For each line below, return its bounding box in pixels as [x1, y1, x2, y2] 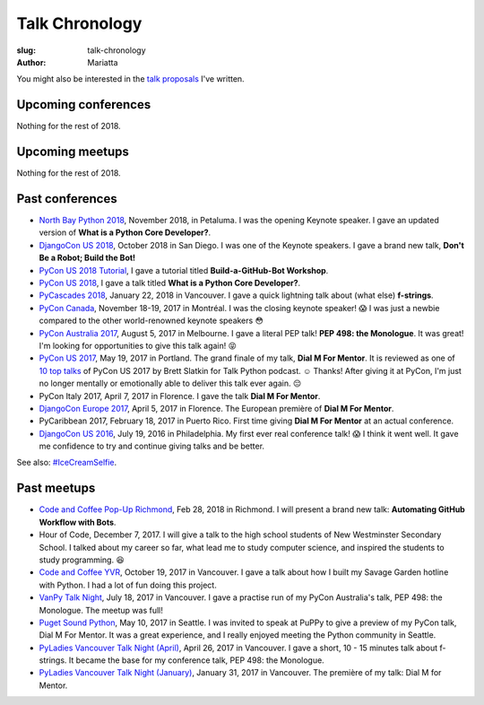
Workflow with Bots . [39, 517, 117, 527]
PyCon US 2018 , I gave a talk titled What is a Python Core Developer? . [39, 278, 301, 288]
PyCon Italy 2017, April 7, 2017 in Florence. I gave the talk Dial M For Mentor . [39, 390, 321, 401]
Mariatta [87, 57, 118, 67]
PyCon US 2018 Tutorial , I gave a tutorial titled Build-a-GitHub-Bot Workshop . [39, 265, 329, 275]
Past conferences [16, 191, 117, 206]
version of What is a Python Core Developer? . [39, 227, 212, 238]
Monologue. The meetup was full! [39, 605, 163, 615]
